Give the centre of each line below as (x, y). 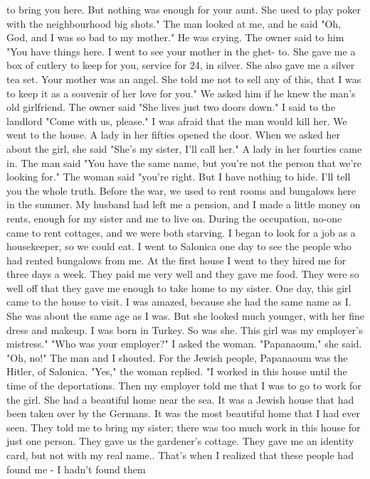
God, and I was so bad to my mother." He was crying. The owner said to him (175, 37)
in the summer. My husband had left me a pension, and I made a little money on (184, 204)
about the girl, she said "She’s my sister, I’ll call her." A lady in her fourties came (184, 148)
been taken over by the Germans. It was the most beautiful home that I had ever (184, 413)
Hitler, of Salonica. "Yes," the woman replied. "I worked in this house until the (177, 371)
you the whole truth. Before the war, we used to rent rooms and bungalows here (181, 190)
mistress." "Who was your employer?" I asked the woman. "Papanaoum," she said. (184, 344)
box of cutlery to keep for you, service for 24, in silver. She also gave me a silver (181, 65)
